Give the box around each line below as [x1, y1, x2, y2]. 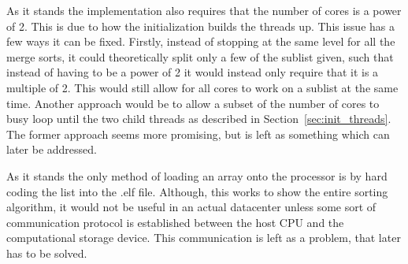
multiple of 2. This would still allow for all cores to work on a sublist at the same [6, 79, 399, 95]
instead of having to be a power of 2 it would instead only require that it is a [6, 64, 379, 80]
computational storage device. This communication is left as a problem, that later [6, 229, 401, 246]
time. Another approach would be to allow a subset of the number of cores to [6, 95, 380, 111]
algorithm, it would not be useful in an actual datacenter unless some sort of [6, 199, 376, 215]
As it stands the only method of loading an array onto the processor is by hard [6, 167, 388, 184]
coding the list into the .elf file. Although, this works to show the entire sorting [6, 183, 388, 199]
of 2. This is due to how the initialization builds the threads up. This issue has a [6, 17, 395, 34]
